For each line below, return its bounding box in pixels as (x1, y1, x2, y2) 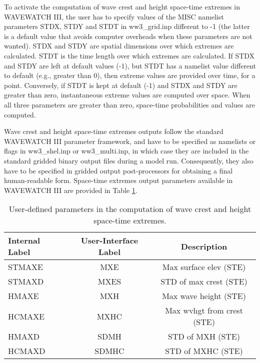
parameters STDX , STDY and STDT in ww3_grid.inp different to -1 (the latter (4, 21, 250, 31)
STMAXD (8, 275, 44, 287)
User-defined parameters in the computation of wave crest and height (8, 203, 251, 215)
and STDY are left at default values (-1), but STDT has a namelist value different (4, 60, 256, 70)
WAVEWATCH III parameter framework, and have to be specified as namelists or (4, 135, 256, 146)
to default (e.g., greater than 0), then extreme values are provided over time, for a (4, 70, 255, 80)
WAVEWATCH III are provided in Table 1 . (4, 184, 137, 195)
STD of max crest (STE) (160, 275, 247, 287)
